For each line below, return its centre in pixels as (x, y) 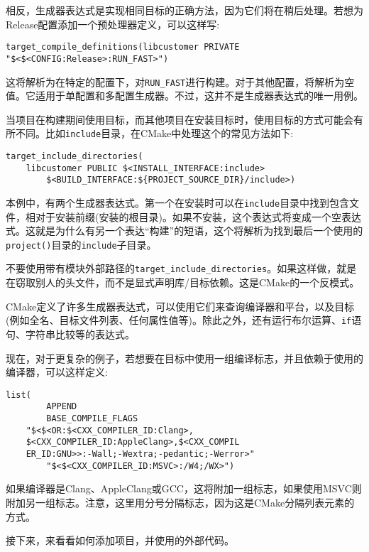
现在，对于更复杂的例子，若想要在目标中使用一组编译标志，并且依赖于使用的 (184, 358)
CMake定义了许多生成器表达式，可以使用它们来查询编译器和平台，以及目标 (180, 306)
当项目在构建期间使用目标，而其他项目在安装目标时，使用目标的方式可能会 (180, 119)
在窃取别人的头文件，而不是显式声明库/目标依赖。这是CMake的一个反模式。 (183, 282)
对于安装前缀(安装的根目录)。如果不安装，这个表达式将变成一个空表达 (198, 216)
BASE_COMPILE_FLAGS (92, 419)
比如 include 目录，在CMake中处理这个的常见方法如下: (169, 133)
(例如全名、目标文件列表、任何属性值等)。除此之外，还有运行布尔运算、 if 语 (184, 320)
